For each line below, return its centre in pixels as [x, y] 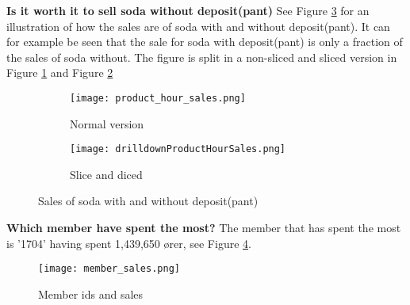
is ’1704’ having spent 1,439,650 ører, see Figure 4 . [129, 243]
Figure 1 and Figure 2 [60, 72]
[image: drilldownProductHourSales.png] [178, 149]
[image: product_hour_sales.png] [158, 98]
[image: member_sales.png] [109, 269]
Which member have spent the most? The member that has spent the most [204, 228]
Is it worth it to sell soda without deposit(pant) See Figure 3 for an [188, 10]
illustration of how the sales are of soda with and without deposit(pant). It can [198, 26]
